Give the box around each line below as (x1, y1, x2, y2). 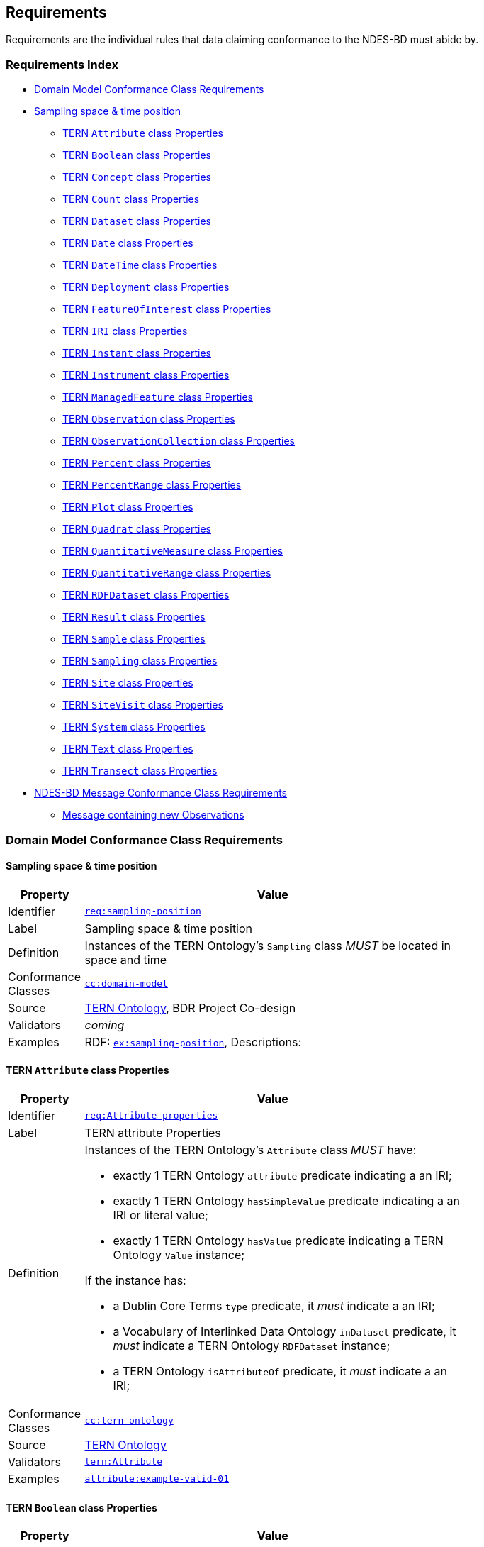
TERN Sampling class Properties (62, 655, 218, 667)
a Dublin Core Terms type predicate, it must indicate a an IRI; (113, 1298, 435, 1313)
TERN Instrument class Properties (62, 369, 230, 382)
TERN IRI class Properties (62, 325, 188, 338)
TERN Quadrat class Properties (62, 523, 211, 536)
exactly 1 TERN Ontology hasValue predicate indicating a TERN (113, 1233, 444, 1248)
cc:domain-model (84, 978, 168, 989)
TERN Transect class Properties (62, 765, 218, 777)
